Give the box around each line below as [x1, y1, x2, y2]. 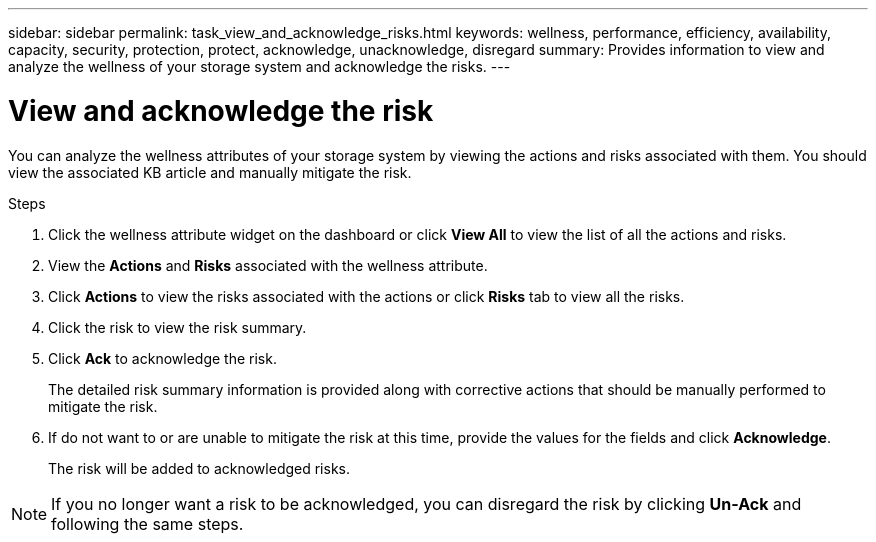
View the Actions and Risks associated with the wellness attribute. [48, 256, 488, 274]
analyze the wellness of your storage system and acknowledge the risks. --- [8, 58, 511, 75]
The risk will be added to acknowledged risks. [48, 459, 351, 477]
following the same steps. [51, 513, 244, 534]
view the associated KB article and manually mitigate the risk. [8, 163, 412, 181]
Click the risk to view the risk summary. [48, 318, 307, 336]
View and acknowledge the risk [8, 93, 434, 128]
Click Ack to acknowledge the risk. [48, 349, 277, 367]
